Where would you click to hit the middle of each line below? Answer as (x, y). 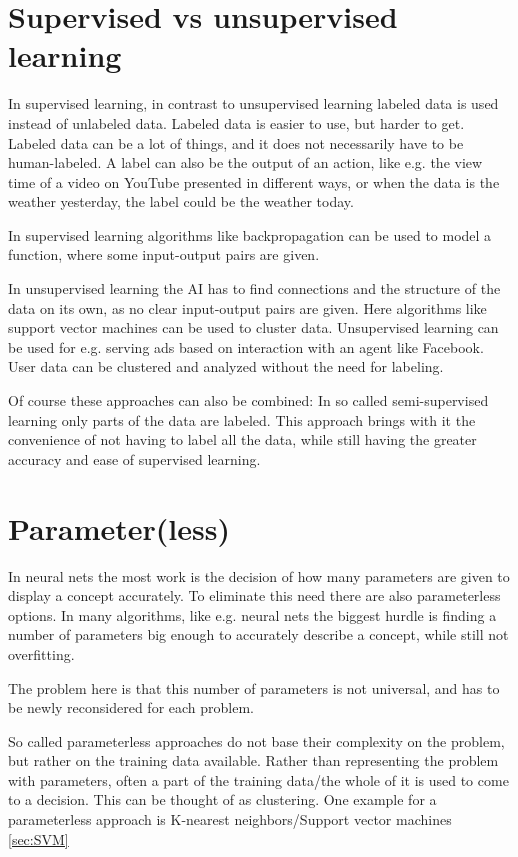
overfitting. (41, 653)
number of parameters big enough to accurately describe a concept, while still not (258, 634)
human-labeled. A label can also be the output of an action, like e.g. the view (245, 162)
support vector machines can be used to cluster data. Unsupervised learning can (253, 327)
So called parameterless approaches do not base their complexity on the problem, (256, 740)
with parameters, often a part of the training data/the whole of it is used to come (258, 779)
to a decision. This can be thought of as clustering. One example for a (222, 799)
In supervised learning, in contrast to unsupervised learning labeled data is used (253, 103)
